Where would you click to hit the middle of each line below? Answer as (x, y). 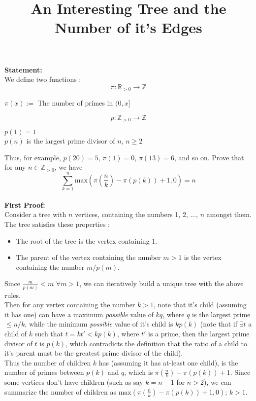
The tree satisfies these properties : (57, 224)
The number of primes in (75, 103)
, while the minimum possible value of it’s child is (99, 324)
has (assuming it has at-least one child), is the (168, 362)
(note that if (219, 324)
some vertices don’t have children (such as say (74, 382)
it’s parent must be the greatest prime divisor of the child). (94, 353)
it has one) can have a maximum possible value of (79, 314)
